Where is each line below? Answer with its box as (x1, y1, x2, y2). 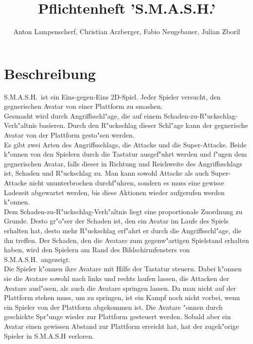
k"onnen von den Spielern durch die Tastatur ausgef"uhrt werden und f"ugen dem (4, 149, 247, 159)
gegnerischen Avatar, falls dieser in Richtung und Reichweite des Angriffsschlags (4, 158, 242, 168)
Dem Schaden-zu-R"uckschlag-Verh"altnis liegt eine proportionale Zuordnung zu (4, 206, 243, 216)
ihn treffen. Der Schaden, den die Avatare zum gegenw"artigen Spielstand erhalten (4, 235, 249, 245)
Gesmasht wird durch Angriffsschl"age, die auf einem (4, 110, 162, 121)
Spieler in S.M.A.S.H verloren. (4, 330, 94, 341)
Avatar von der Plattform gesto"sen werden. (4, 130, 135, 140)
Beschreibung (4, 63, 96, 83)
